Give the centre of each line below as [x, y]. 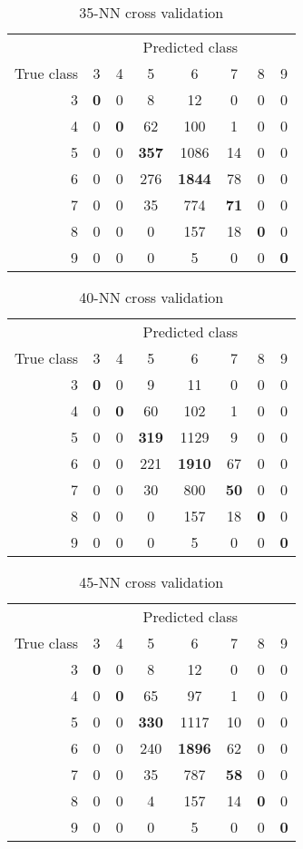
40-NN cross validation [151, 297]
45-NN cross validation [151, 582]
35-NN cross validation [151, 12]
